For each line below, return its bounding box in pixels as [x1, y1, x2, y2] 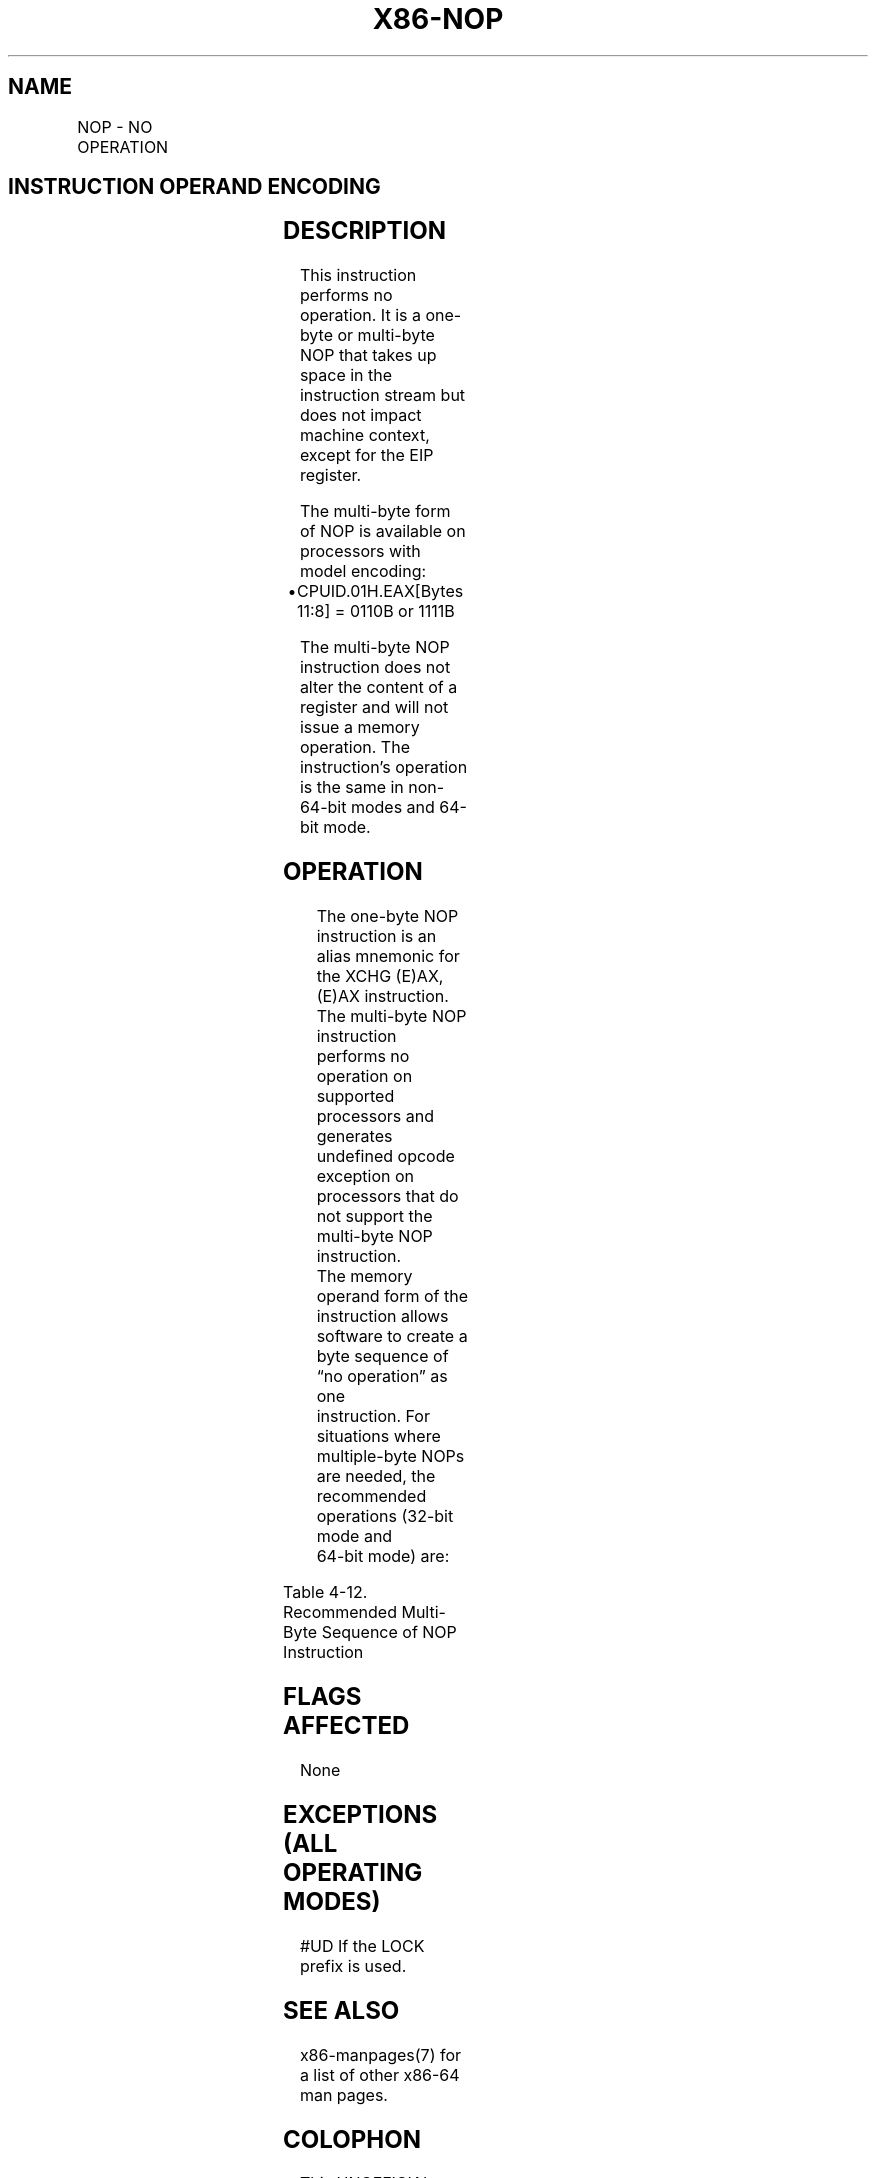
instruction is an [316, 926, 437, 947]
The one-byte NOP [316, 906, 459, 927]
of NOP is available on [299, 521, 466, 542]
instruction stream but [299, 385, 466, 406]
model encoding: [299, 561, 427, 582]
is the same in [299, 777, 404, 798]
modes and [350, 797, 435, 818]
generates [316, 1126, 393, 1147]
